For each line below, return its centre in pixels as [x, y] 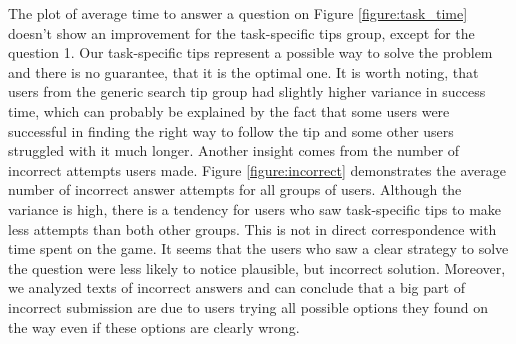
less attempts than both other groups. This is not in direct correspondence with [252, 228]
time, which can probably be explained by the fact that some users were [229, 110]
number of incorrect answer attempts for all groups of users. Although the [235, 189]
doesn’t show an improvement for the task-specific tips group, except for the [241, 32]
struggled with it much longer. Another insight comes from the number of [234, 150]
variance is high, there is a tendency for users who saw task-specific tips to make [255, 208]
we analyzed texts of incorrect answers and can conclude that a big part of [236, 287]
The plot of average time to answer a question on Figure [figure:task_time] [238, 13]
